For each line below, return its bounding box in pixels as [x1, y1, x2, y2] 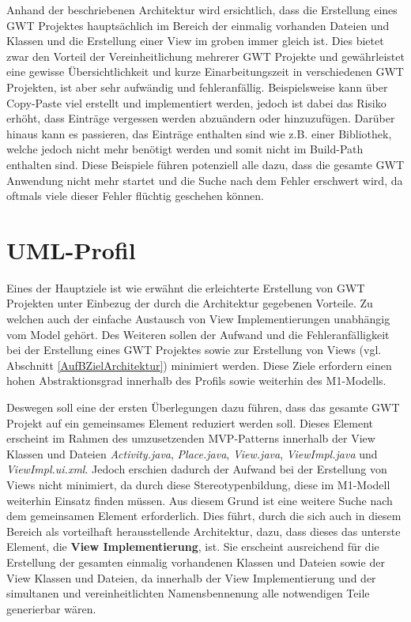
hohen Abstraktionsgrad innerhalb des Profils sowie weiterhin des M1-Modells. [6, 372, 386, 389]
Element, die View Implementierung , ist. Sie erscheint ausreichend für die [6, 538, 379, 555]
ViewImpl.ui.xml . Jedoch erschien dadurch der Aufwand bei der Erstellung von [6, 461, 387, 477]
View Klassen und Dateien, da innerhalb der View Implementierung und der [6, 569, 376, 586]
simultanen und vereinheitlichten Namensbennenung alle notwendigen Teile [6, 585, 370, 601]
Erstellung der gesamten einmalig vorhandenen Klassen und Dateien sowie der [6, 553, 385, 570]
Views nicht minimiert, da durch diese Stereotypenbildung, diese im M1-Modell [6, 476, 390, 492]
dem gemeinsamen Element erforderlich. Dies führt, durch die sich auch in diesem [6, 507, 402, 524]
